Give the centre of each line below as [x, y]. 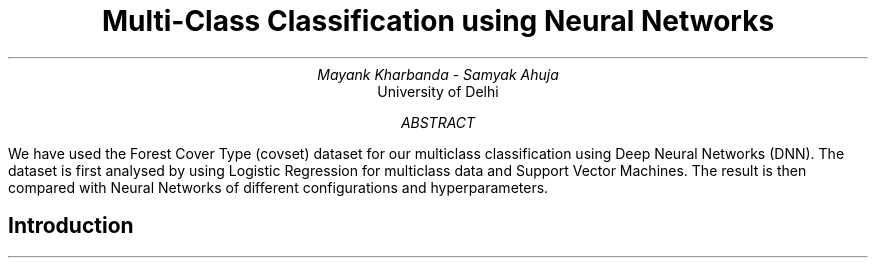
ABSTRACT [438, 122]
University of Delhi [438, 91]
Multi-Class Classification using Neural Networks [438, 21]
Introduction [71, 226]
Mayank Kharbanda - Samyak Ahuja [438, 74]
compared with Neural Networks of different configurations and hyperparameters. [278, 187]
